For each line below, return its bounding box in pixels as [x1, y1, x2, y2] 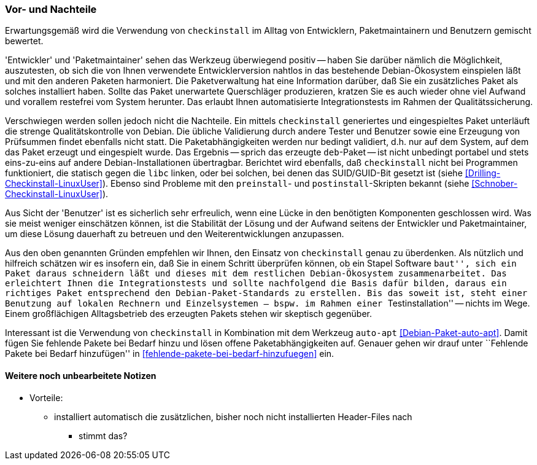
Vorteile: [29, 392, 63, 403]
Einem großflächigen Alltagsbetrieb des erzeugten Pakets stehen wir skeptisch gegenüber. [5, 308, 373, 319]
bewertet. [5, 36, 44, 47]
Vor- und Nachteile [5, 3, 97, 15]
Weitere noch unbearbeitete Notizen [5, 370, 156, 381]
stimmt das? [79, 430, 128, 441]
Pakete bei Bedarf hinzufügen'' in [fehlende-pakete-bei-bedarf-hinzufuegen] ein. [5, 348, 334, 359]
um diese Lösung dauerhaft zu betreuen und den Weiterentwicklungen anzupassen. [5, 229, 344, 240]
